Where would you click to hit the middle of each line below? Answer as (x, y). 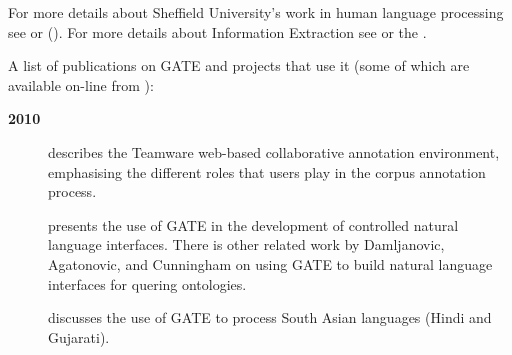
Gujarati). (79, 336)
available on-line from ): (81, 84)
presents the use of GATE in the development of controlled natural (253, 224)
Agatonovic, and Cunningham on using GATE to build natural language (270, 263)
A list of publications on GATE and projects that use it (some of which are (239, 65)
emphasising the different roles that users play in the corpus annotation (267, 171)
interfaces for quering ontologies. (147, 283)
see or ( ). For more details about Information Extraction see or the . (217, 31)
